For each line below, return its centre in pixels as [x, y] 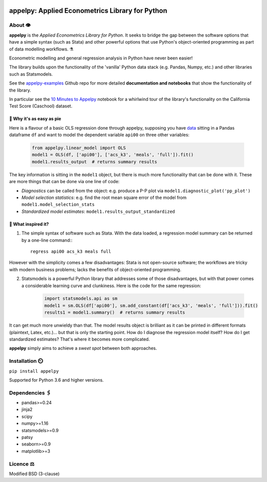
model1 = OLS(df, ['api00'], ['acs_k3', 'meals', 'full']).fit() [113, 155]
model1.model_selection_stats [58, 205]
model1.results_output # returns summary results [95, 162]
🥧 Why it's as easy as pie [35, 119]
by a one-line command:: [47, 240]
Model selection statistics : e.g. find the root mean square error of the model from [104, 197]
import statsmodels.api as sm [81, 299]
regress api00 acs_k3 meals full [71, 251]
